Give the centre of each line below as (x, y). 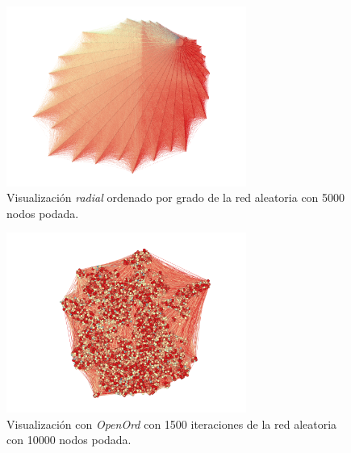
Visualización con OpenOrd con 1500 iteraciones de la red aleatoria (172, 424)
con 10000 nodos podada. (69, 440)
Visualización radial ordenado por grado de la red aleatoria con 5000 (176, 197)
